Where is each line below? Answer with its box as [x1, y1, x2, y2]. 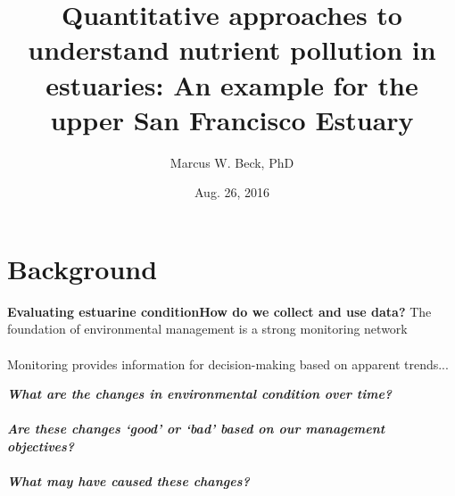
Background [7, 250, 158, 286]
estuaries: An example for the [45, 66, 418, 103]
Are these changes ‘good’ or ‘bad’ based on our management [7, 419, 385, 438]
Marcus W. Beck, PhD [170, 153, 294, 171]
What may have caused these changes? [7, 472, 250, 491]
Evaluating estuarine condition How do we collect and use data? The [7, 302, 432, 320]
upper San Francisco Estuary [50, 101, 414, 137]
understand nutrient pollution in [28, 31, 436, 68]
